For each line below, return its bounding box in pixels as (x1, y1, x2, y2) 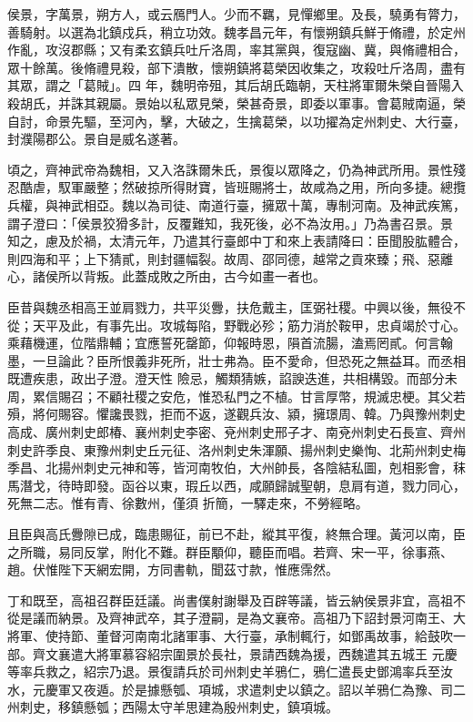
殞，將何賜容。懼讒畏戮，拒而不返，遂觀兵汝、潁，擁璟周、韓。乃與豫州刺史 (7, 404, 466, 423)
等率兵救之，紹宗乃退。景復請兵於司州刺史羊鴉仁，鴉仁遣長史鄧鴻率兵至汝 (7, 662, 453, 681)
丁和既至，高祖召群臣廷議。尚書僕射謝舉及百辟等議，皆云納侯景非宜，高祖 (7, 590, 453, 609)
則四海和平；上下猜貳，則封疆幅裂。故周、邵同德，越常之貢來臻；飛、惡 (7, 249, 440, 268)
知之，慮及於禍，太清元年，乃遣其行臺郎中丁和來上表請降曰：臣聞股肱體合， (7, 231, 466, 250)
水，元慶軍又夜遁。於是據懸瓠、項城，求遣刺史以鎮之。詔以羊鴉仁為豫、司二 (7, 679, 466, 698)
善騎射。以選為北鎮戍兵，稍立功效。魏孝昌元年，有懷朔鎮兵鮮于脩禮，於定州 (7, 22, 466, 41)
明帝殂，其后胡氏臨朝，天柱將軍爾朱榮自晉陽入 (183, 76, 464, 95)
